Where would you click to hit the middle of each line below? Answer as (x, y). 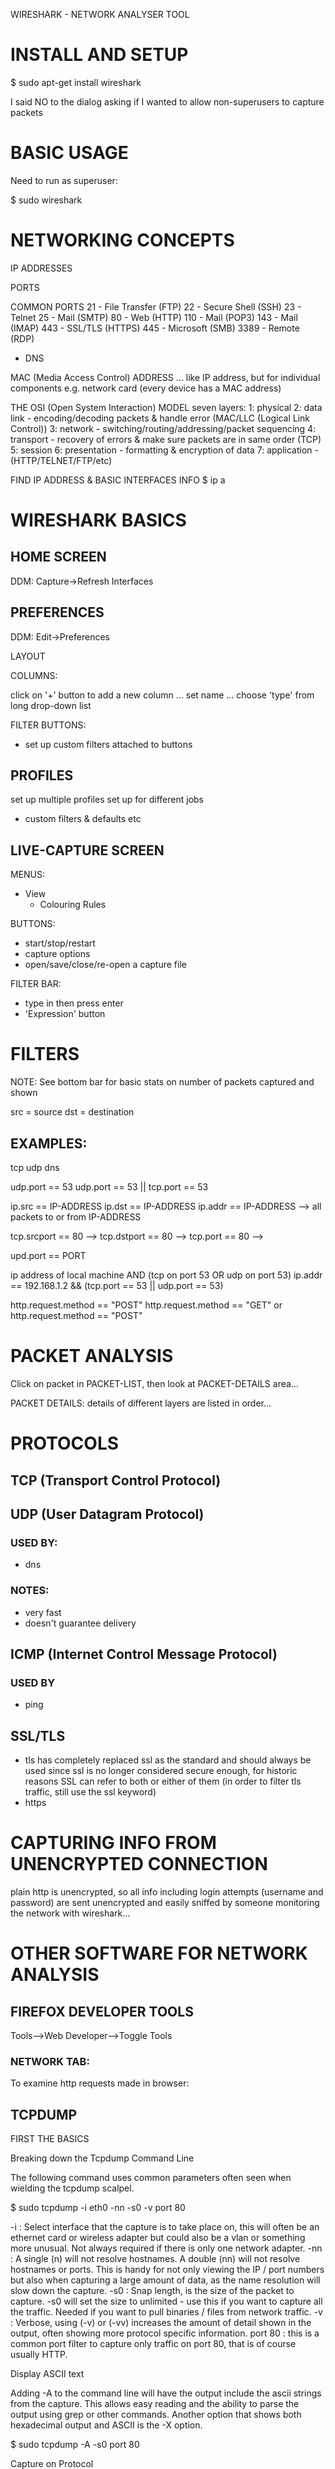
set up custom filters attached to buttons (108, 744)
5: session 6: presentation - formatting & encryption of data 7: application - (164, 450)
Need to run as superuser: (64, 180)
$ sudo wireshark (46, 200)
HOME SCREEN (58, 557)
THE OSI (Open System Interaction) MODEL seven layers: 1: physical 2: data (166, 407)
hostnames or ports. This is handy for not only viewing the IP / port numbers (167, 2270)
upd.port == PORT (48, 1255)
